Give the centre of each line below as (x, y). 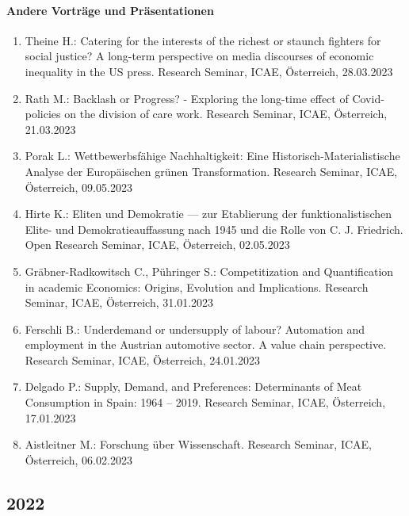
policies (43, 114)
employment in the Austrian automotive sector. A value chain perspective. (206, 344)
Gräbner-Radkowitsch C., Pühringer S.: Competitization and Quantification (209, 271)
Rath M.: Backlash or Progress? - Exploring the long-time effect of (187, 98)
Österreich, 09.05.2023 (78, 187)
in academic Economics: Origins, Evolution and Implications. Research (197, 287)
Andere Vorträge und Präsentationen (110, 10)
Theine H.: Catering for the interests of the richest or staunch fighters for (203, 40)
